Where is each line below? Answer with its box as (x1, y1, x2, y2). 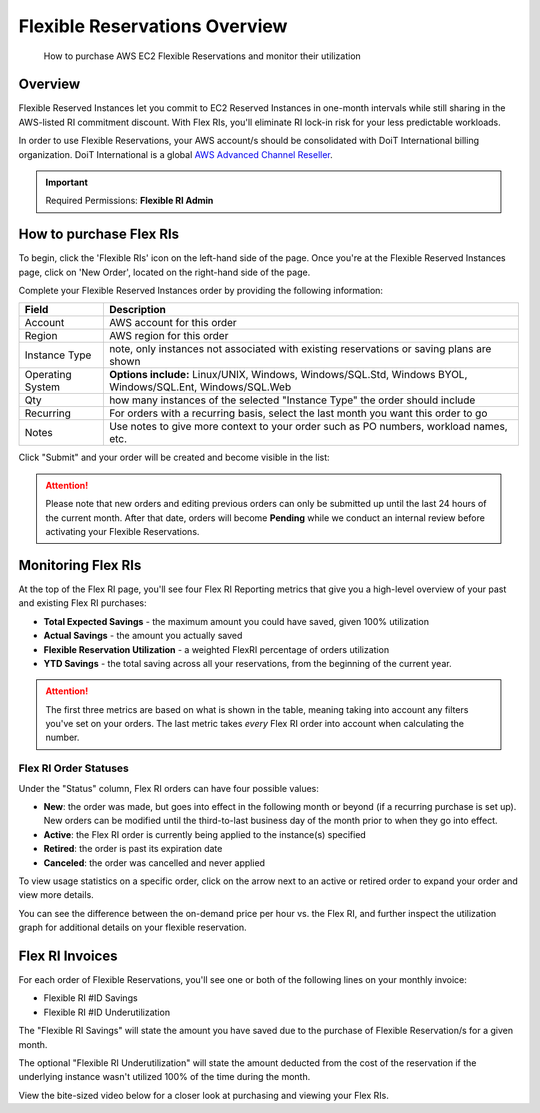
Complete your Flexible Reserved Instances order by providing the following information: (18, 285, 384, 297)
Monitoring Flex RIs (18, 556, 142, 574)
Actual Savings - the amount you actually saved (43, 630, 243, 642)
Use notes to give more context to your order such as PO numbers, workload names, (108, 420, 509, 434)
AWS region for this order (108, 329, 229, 343)
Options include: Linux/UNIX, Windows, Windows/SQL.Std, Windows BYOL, (108, 368, 468, 382)
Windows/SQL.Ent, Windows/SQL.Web (108, 380, 292, 394)
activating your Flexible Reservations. (45, 526, 200, 538)
